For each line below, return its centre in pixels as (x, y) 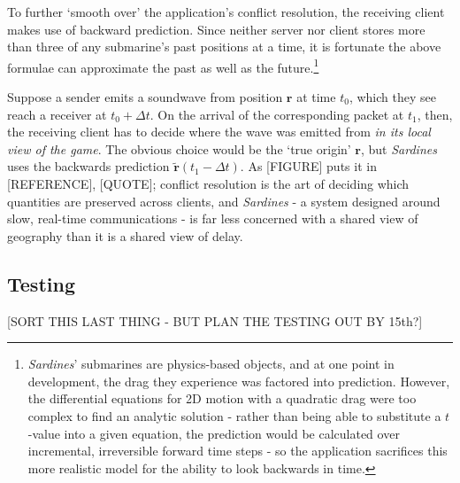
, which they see (392, 97)
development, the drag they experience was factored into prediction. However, (239, 381)
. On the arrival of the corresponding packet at (277, 114)
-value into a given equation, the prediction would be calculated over (214, 433)
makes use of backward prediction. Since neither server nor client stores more (216, 29)
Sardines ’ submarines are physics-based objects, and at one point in (211, 364)
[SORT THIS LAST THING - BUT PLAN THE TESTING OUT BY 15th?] (215, 320)
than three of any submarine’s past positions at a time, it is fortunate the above (224, 47)
